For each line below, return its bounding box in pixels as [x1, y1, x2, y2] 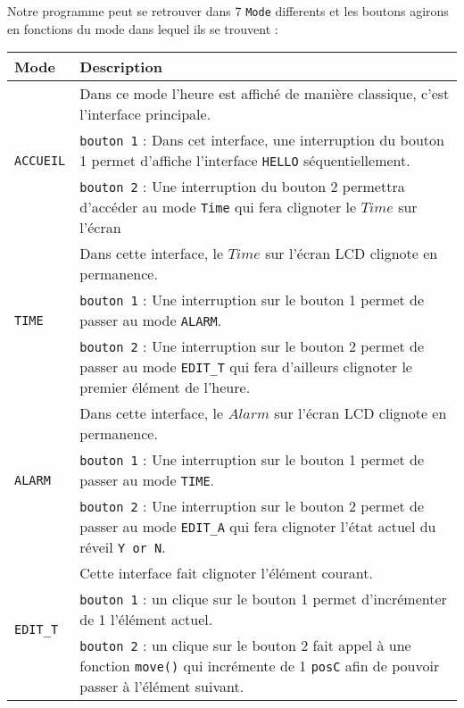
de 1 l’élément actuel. [79, 609, 213, 630]
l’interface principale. [79, 104, 211, 125]
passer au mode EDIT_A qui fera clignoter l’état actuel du [79, 516, 436, 537]
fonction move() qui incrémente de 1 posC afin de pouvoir [79, 655, 440, 677]
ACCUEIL [14, 153, 66, 168]
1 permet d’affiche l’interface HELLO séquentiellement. [79, 150, 410, 171]
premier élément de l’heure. [79, 377, 251, 398]
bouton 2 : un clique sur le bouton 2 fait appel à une [79, 635, 411, 656]
